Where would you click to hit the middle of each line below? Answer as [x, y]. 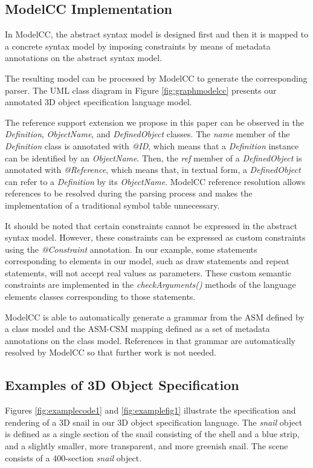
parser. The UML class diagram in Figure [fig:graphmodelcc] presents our [141, 90]
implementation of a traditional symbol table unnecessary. [112, 205]
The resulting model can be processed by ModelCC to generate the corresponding [156, 78]
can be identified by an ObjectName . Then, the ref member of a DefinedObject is [153, 158]
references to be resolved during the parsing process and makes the [129, 193]
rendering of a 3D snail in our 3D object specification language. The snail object [154, 422]
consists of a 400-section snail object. [73, 457]
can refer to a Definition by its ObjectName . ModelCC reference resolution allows [155, 181]
